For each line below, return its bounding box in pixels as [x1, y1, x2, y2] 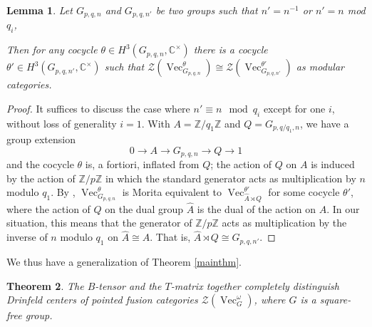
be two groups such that [155, 3, 258, 17]
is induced [311, 157, 355, 172]
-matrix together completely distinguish [170, 278, 339, 293]
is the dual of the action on [197, 201, 316, 216]
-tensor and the [95, 278, 162, 293]
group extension [6, 132, 76, 147]
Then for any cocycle [6, 42, 98, 57]
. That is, [150, 229, 191, 244]
